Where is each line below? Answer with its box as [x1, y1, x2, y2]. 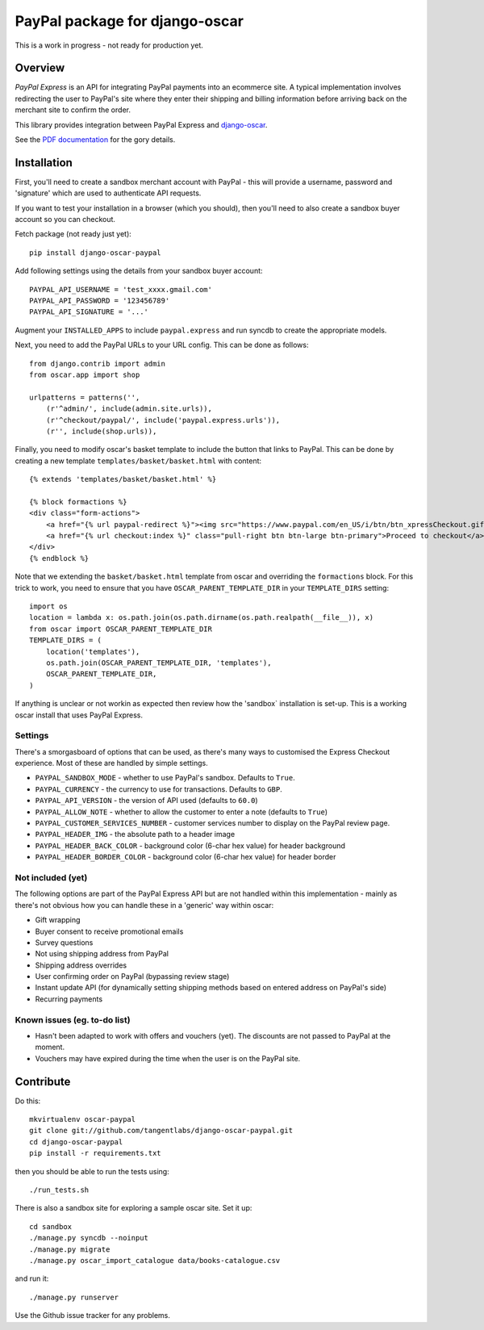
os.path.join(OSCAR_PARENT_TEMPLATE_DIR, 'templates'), [45, 658, 272, 667]
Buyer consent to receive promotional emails [35, 926, 184, 936]
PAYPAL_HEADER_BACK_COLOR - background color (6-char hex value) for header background [35, 840, 346, 851]
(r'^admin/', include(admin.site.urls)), [45, 404, 213, 413]
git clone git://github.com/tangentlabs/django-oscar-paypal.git [29, 1126, 294, 1136]
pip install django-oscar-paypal [29, 248, 161, 257]
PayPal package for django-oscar [15, 12, 244, 30]
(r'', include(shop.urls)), [45, 426, 157, 436]
